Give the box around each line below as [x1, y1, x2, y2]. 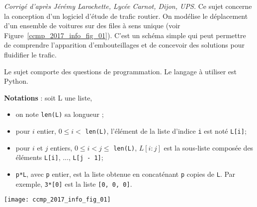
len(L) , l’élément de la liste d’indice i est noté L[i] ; [85, 126, 247, 136]
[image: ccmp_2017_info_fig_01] [4, 196, 111, 204]
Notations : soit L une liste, [4, 92, 92, 103]
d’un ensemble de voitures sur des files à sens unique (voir [4, 20, 180, 31]
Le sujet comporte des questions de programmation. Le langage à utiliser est [4, 66, 237, 76]
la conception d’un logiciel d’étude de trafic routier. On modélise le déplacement [4, 10, 248, 21]
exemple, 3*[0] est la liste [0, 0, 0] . [15, 178, 132, 189]
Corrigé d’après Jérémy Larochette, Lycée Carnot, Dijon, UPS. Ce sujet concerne [4, 1, 252, 11]
